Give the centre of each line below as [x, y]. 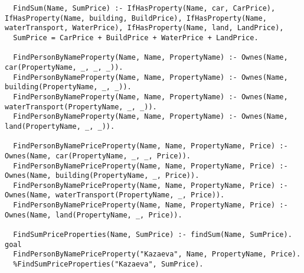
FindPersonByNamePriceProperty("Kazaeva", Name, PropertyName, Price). [157, 254]
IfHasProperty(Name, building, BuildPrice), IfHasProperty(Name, [136, 18]
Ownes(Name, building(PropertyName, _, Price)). [102, 176]
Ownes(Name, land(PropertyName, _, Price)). [94, 215]
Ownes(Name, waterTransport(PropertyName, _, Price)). [115, 195]
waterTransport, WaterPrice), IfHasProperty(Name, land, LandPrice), [144, 28]
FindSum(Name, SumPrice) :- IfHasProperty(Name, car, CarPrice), [144, 8]
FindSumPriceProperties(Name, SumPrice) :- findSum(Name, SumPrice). [153, 235]
